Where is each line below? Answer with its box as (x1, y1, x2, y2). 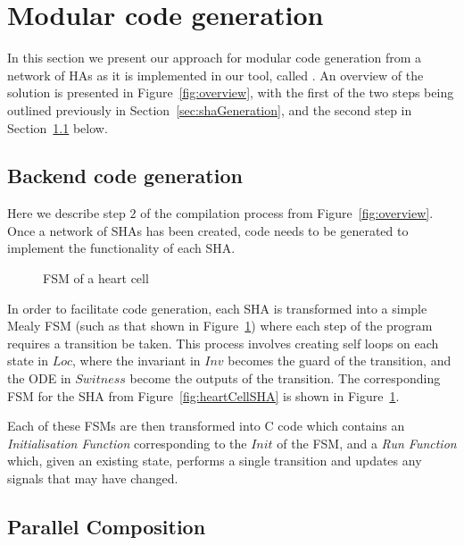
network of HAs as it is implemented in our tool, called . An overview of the (7, 65, 424, 84)
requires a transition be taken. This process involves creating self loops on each (7, 333, 439, 352)
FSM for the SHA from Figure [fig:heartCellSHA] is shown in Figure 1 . (7, 386, 400, 405)
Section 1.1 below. (7, 118, 108, 137)
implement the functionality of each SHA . (7, 239, 236, 257)
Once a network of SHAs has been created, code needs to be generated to (7, 221, 409, 239)
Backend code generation (7, 162, 243, 189)
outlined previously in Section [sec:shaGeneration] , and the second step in (7, 100, 412, 119)
